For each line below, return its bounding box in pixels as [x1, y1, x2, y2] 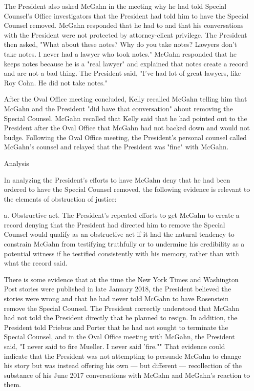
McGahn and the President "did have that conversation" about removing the [4, 103, 233, 113]
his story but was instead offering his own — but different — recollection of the [4, 360, 242, 370]
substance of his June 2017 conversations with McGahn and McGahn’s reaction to [4, 370, 250, 380]
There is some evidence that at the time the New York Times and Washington [4, 274, 239, 284]
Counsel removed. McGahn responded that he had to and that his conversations [4, 20, 244, 30]
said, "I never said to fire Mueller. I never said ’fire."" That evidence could [4, 341, 225, 351]
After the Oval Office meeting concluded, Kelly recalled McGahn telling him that [4, 94, 247, 104]
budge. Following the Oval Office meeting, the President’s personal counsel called [4, 132, 247, 142]
